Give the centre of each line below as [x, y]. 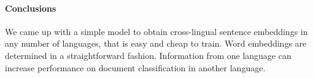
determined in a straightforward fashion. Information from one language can [148, 55]
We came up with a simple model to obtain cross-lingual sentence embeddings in [156, 31]
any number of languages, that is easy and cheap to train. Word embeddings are [156, 43]
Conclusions [31, 8]
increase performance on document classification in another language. [135, 67]
